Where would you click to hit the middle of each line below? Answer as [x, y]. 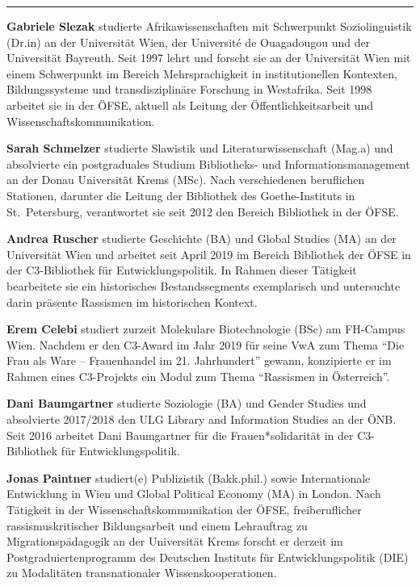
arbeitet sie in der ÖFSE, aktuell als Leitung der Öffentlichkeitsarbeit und [190, 105]
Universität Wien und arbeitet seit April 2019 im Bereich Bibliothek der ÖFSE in [209, 254]
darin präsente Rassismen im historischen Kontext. [132, 301]
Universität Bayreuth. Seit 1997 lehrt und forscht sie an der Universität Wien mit [209, 58]
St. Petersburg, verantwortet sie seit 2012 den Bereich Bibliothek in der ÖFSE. [203, 211]
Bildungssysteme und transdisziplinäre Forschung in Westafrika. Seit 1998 [189, 89]
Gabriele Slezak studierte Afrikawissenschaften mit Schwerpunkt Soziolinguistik [209, 26]
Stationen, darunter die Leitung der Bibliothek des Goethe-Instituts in [181, 195]
